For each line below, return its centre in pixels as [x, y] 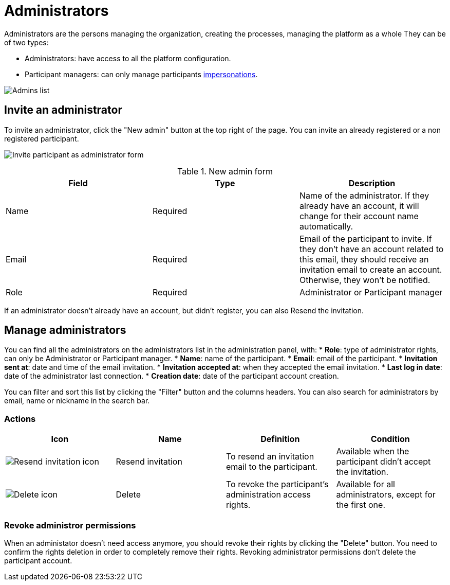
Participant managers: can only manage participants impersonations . [141, 74]
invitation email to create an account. [371, 269]
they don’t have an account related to [371, 249]
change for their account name [359, 216]
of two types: [26, 42]
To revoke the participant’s [277, 484]
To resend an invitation [270, 457]
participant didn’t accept [383, 462]
